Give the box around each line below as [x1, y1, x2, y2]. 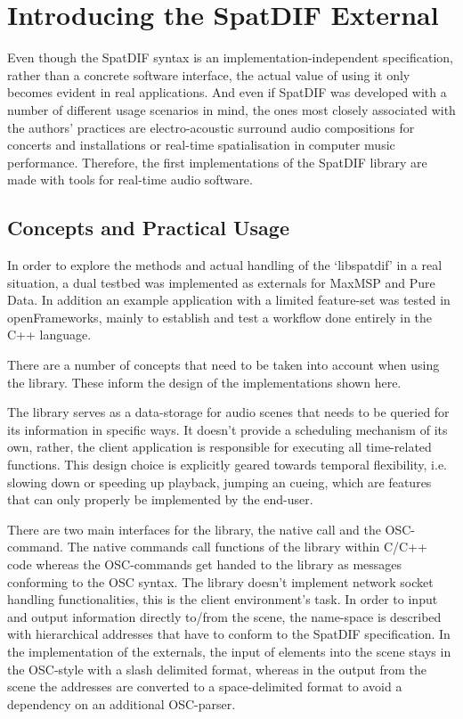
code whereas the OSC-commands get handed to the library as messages [7, 554, 402, 573]
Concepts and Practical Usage [7, 214, 289, 241]
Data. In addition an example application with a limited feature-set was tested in [7, 290, 451, 309]
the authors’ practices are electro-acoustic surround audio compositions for [7, 118, 415, 136]
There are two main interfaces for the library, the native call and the [7, 519, 381, 538]
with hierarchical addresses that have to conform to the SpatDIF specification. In [7, 625, 451, 643]
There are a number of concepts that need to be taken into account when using [7, 355, 440, 374]
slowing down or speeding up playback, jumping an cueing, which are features [7, 472, 432, 491]
